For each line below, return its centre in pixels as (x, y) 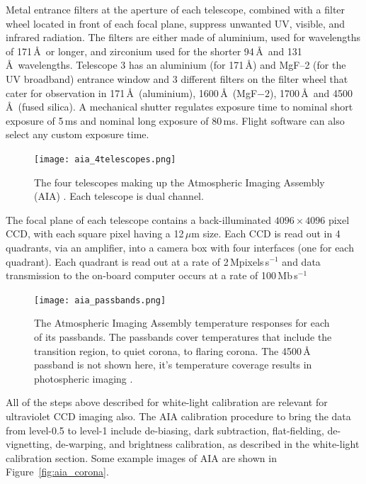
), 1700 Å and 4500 (311, 92)
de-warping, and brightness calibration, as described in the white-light (207, 444)
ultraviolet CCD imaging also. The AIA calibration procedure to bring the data (178, 416)
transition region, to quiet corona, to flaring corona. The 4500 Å (172, 350)
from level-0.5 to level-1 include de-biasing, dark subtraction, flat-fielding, (165, 430)
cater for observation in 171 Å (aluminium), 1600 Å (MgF (132, 92)
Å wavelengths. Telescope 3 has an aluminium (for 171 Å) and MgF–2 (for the (176, 65)
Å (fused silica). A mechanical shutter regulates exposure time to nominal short (179, 107)
